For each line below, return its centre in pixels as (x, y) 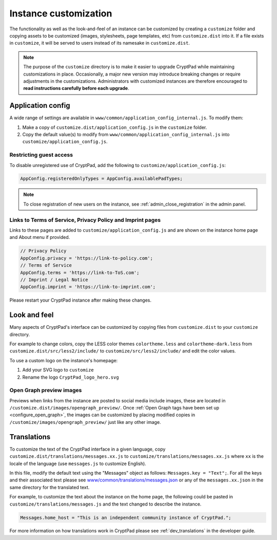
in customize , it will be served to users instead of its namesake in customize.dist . (100, 43)
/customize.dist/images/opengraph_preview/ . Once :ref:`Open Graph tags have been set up (114, 408)
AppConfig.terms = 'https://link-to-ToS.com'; (80, 273)
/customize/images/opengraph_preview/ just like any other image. (85, 422)
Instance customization (61, 13)
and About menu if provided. (40, 237)
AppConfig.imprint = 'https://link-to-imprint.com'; (88, 287)
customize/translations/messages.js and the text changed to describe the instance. (105, 504)
